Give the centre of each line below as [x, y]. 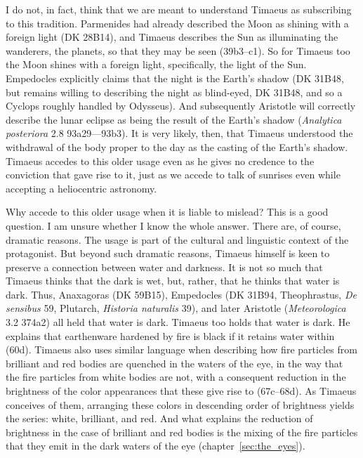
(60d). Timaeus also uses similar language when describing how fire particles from [181, 349]
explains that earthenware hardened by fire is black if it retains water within [170, 335]
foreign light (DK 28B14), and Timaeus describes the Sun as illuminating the [172, 37]
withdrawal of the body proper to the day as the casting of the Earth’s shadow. [177, 146]
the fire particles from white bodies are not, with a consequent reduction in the [176, 377]
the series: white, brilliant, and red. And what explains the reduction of [159, 418]
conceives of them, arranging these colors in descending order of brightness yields [180, 404]
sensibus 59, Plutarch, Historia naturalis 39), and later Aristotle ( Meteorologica [176, 308]
